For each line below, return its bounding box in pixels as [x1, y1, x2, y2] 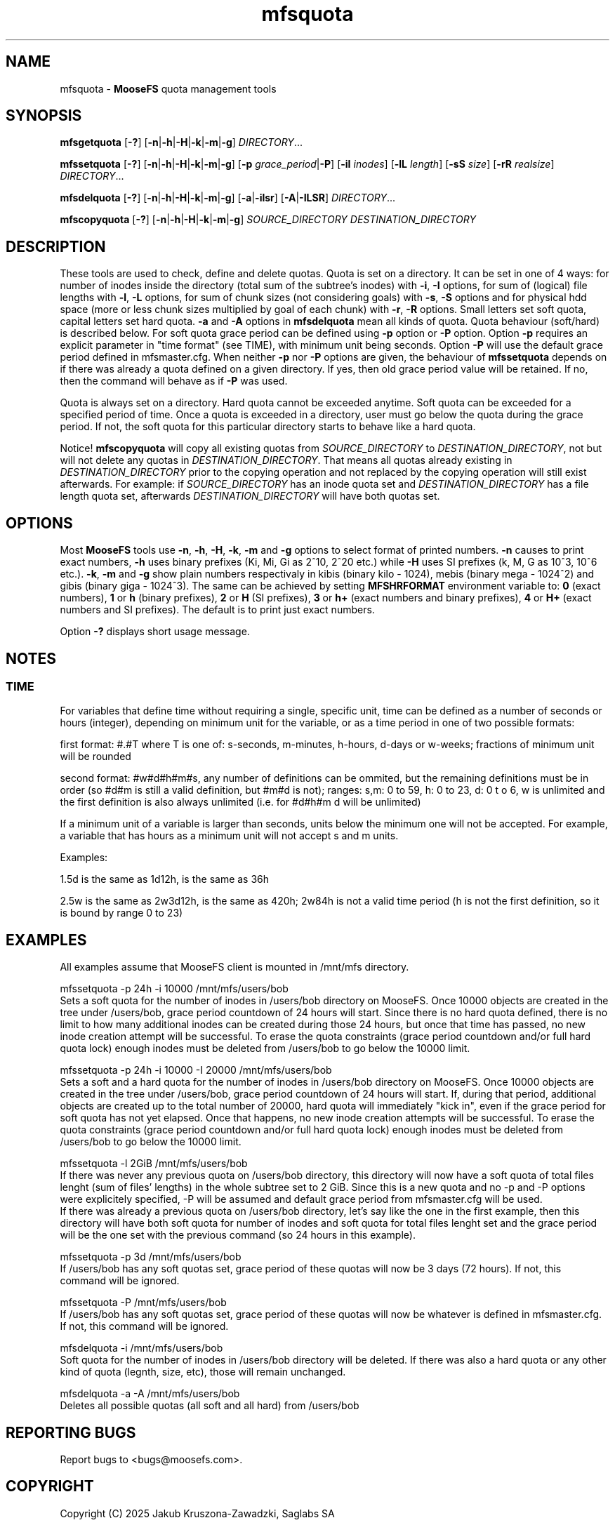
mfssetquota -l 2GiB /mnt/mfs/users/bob [60, 1157, 248, 1170]
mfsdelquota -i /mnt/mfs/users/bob [60, 1342, 223, 1354]
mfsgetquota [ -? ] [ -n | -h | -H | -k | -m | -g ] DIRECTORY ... [60, 136, 303, 149]
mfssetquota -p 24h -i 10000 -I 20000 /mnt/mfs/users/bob [60, 1064, 332, 1077]
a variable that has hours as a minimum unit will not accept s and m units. [60, 830, 399, 842]
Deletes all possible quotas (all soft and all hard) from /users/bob [60, 1399, 359, 1412]
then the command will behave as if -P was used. [60, 375, 288, 387]
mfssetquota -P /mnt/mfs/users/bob [60, 1296, 227, 1309]
